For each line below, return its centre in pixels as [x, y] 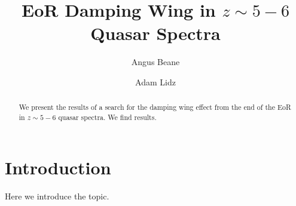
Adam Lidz [155, 82]
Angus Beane [155, 62]
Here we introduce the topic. [57, 196]
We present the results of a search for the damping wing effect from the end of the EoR [155, 107]
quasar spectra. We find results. [107, 117]
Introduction [58, 167]
